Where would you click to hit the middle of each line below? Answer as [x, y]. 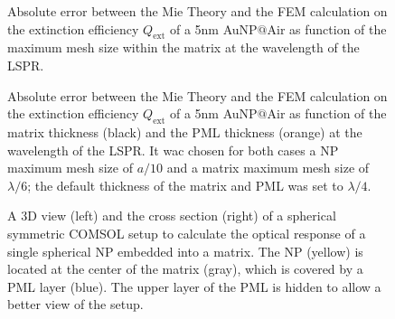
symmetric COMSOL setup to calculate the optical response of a [187, 233]
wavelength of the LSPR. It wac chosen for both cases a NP [173, 150]
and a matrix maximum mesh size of [268, 168]
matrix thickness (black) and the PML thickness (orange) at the [185, 131]
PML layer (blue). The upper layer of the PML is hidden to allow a [194, 286]
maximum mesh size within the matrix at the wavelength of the [183, 47]
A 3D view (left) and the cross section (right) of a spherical [172, 216]
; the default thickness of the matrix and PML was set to [185, 185]
